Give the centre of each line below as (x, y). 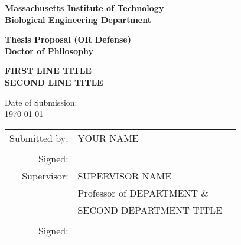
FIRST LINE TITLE (48, 71)
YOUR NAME (108, 138)
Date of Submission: (41, 102)
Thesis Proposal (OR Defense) (68, 39)
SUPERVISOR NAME (125, 175)
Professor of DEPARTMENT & (143, 192)
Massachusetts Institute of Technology (84, 8)
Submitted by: (39, 138)
